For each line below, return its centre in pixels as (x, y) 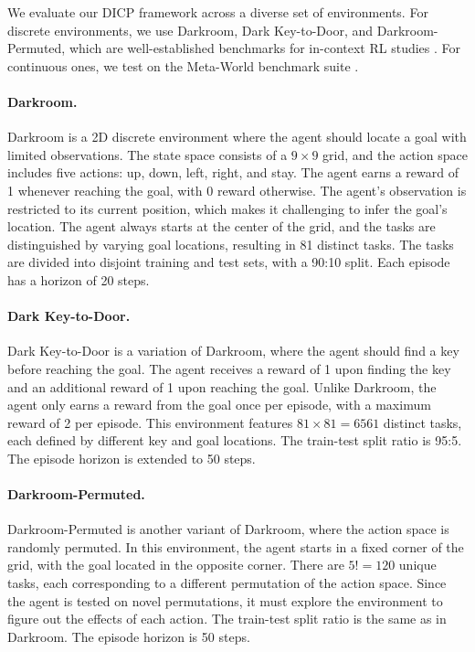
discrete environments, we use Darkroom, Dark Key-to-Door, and (190, 30)
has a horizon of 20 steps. (79, 279)
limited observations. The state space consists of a (148, 154)
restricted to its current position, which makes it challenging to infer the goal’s (227, 208)
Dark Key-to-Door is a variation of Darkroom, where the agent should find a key (233, 351)
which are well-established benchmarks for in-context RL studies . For (265, 48)
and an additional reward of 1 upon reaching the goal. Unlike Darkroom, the (222, 386)
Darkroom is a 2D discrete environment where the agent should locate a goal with (237, 137)
